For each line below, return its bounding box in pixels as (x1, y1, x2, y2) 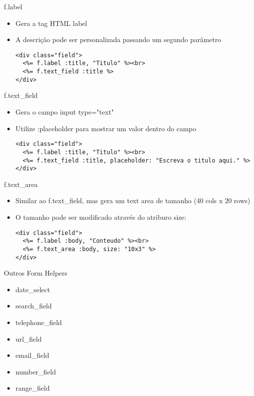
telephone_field (15, 317, 62, 327)
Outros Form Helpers (4, 268, 68, 278)
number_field (15, 366, 56, 376)
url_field (15, 333, 42, 344)
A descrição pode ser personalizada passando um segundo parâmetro (15, 34, 221, 45)
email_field (15, 350, 49, 360)
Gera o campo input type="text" (15, 107, 114, 116)
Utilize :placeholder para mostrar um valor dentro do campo (15, 123, 196, 133)
